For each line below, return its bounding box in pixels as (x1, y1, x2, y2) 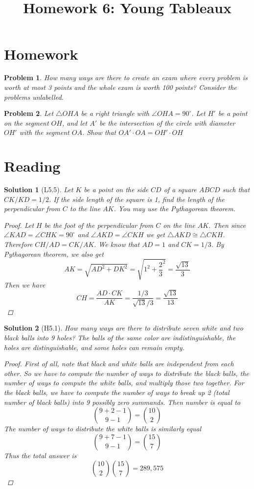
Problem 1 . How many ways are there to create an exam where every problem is (4, 72, 248, 83)
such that (222, 184, 250, 194)
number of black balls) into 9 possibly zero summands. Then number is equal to (4, 397, 240, 407)
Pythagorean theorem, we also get (4, 248, 104, 259)
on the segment (4, 117, 49, 128)
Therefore (4, 239, 33, 249)
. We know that (94, 239, 140, 249)
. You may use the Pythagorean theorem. (114, 203, 235, 214)
